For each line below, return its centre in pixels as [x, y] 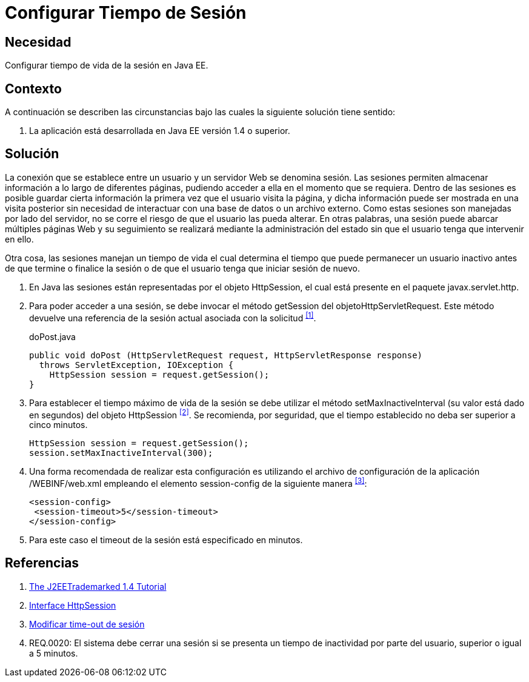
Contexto [33, 89]
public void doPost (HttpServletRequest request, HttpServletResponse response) [226, 355]
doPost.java [52, 336]
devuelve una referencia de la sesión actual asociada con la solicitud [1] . [173, 317]
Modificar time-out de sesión [87, 624]
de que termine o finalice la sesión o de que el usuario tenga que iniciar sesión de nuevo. [182, 268]
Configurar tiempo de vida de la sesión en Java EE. [107, 65]
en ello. [19, 239]
